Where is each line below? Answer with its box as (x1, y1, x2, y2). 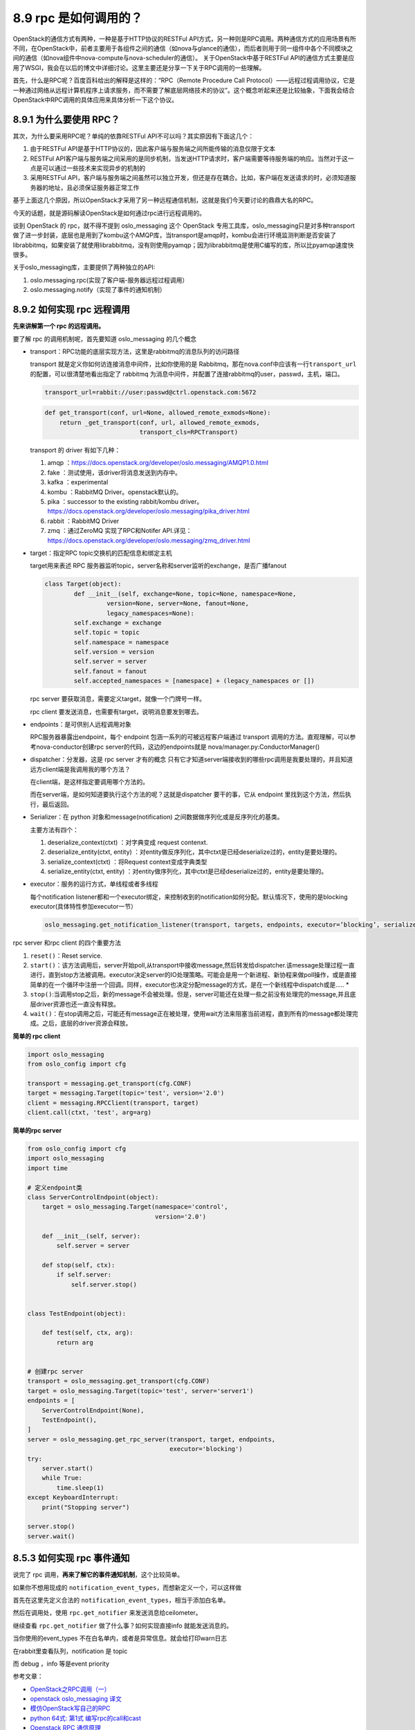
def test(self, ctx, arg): (41, 1329, 134, 1337)
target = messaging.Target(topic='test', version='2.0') (27, 1089, 225, 1097)
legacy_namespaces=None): (106, 609, 195, 617)
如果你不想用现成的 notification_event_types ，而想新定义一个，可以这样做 (12, 1583, 242, 1592)
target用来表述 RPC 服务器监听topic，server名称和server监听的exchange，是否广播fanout (30, 561, 287, 570)
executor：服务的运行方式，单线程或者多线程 (30, 880, 158, 889)
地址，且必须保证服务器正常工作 (48, 183, 140, 192)
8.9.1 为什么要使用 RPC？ (12, 113, 120, 125)
